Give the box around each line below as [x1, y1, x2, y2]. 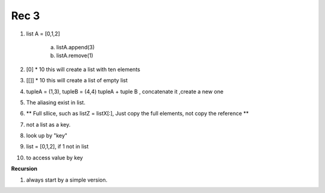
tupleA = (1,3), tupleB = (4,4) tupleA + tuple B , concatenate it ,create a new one [26, 88, 224, 95]
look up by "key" [26, 132, 67, 139]
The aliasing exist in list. [26, 99, 85, 106]
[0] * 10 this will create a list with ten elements [26, 66, 141, 73]
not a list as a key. [26, 121, 71, 128]
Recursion [11, 165, 37, 173]
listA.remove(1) [56, 52, 93, 60]
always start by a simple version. [26, 176, 108, 183]
